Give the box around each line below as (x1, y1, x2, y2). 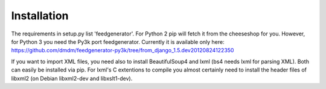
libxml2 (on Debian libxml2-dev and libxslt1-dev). (11, 75, 133, 82)
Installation (11, 9, 69, 22)
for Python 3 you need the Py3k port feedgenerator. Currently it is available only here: (11, 38, 225, 45)
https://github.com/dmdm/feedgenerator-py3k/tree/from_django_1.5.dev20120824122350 (11, 47, 234, 54)
